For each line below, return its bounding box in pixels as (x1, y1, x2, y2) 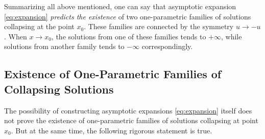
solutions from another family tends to (4, 41, 125, 52)
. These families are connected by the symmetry (84, 21, 234, 32)
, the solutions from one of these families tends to (51, 31, 206, 41)
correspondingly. (141, 41, 193, 52)
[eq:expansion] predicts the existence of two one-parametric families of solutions (4, 11, 251, 21)
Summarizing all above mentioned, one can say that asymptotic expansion (4, 1, 236, 11)
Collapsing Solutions (4, 81, 114, 97)
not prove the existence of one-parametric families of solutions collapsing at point (4, 115, 258, 126)
